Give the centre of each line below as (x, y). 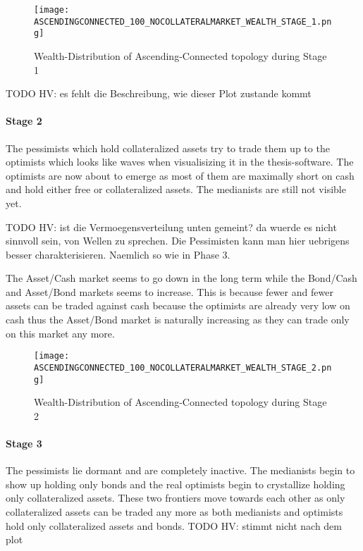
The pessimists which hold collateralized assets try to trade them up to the (168, 148)
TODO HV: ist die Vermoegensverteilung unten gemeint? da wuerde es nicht (171, 227)
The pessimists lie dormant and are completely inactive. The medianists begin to (180, 470)
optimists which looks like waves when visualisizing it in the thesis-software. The (180, 162)
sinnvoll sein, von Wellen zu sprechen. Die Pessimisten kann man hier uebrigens (178, 241)
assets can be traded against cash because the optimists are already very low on (178, 305)
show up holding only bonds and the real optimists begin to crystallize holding (176, 484)
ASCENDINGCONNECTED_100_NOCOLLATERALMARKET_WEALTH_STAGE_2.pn (183, 367)
